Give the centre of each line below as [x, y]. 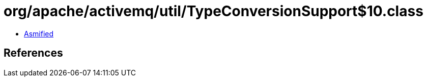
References [33, 53]
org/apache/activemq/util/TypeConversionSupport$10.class [214, 11]
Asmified [39, 33]
